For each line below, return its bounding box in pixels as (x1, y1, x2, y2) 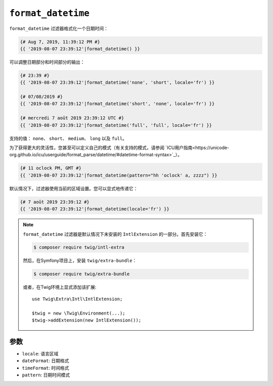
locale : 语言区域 (22, 350, 59, 357)
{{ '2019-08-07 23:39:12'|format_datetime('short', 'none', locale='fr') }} (20, 101, 215, 107)
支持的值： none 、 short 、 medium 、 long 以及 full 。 (9, 135, 127, 142)
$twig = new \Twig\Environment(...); (32, 310, 126, 316)
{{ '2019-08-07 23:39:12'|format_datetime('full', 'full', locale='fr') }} (20, 122, 212, 128)
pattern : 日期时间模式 (22, 372, 70, 378)
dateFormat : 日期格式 (22, 358, 69, 364)
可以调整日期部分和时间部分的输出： (9, 59, 85, 65)
